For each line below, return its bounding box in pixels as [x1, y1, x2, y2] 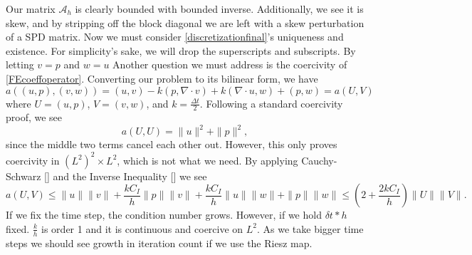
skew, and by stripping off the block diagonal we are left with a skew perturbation [6, 15, 365, 30]
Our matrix [6, 1, 56, 16]
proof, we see [6, 110, 63, 125]
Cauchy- [301, 152, 337, 167]
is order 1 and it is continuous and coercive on [41, 221, 243, 236]
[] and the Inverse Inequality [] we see [44, 168, 207, 183]
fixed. [6, 221, 30, 236]
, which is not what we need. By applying [117, 152, 298, 167]
